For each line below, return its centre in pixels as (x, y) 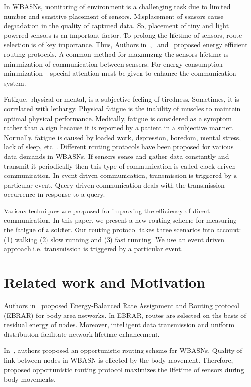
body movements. (30, 379)
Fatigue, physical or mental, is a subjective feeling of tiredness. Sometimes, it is (122, 99)
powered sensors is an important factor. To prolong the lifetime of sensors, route (123, 35)
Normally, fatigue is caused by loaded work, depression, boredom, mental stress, (123, 137)
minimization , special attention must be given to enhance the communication (120, 73)
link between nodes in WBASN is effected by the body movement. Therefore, (118, 360)
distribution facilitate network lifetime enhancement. (82, 334)
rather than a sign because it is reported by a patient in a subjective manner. (119, 128)
